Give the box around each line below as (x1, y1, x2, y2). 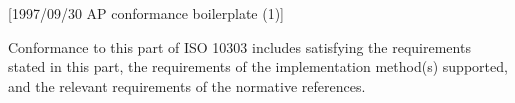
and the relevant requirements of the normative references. (8, 75, 366, 96)
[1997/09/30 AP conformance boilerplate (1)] (8, 3, 285, 23)
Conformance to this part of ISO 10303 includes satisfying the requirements (8, 36, 471, 57)
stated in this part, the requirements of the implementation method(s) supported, (8, 56, 508, 77)
